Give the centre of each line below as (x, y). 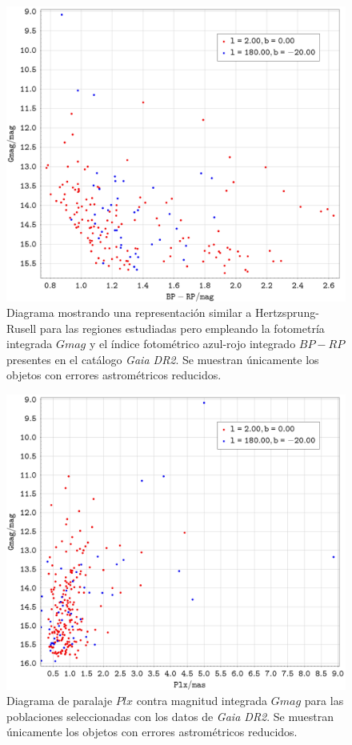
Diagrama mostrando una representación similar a (129, 312)
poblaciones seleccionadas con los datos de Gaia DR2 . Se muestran (170, 716)
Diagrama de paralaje (60, 701)
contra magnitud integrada (202, 701)
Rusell (22, 328)
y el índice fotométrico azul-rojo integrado (192, 344)
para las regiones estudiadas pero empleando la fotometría (182, 328)
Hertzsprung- (287, 312)
